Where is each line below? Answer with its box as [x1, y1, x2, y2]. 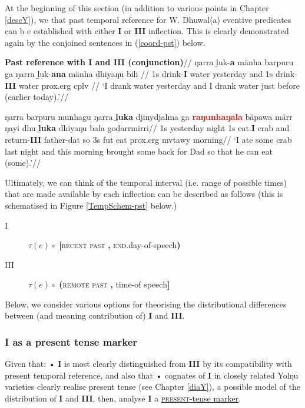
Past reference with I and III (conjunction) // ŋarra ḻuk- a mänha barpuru [5, 56, 294, 68]
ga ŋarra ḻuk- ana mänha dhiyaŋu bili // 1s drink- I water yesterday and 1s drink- [5, 67, 297, 79]
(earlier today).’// [5, 91, 69, 103]
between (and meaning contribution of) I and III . [5, 309, 185, 322]
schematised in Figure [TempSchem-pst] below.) [5, 199, 177, 211]
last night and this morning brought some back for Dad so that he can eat [5, 145, 273, 157]
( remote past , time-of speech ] [59, 278, 170, 290]
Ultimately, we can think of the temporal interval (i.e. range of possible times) [5, 176, 287, 188]
